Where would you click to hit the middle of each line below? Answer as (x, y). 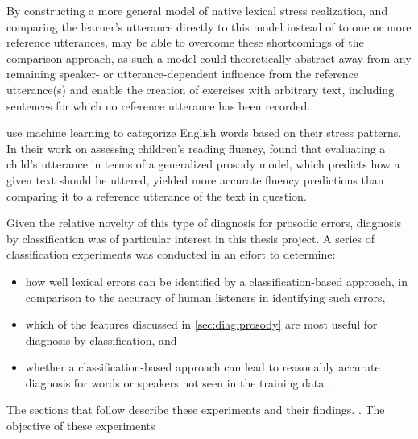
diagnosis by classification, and (101, 340)
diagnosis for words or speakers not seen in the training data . (178, 382)
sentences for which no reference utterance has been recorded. (159, 105)
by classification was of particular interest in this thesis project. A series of (191, 238)
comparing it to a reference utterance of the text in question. (157, 195)
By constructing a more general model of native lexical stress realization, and (197, 10)
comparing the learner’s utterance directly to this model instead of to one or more (209, 26)
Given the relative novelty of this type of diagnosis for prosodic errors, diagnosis (204, 223)
